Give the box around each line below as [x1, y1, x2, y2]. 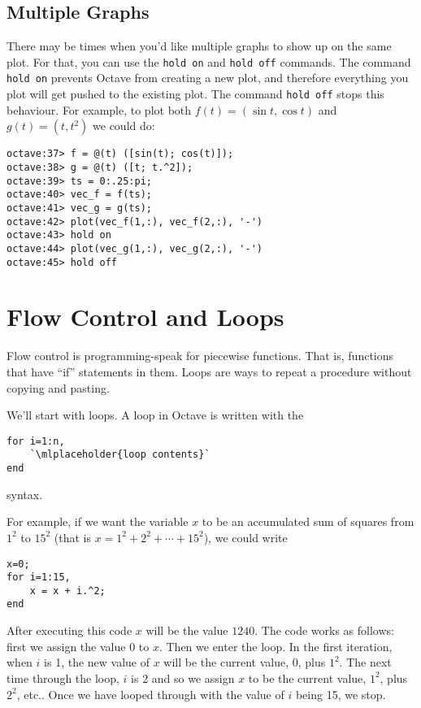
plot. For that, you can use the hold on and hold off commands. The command [7, 53, 411, 70]
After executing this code [7, 622, 132, 639]
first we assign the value [7, 637, 126, 654]
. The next [339, 654, 392, 671]
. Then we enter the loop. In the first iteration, [158, 637, 393, 654]
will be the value [145, 622, 228, 639]
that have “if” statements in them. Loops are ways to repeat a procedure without [7, 363, 412, 380]
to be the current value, [248, 669, 367, 686]
